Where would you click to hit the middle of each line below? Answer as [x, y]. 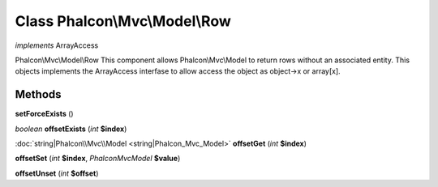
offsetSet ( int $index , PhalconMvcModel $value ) [98, 159]
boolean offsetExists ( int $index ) [71, 129]
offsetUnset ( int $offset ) [57, 173]
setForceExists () [44, 114]
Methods [38, 94]
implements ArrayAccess [57, 45]
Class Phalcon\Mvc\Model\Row [123, 21]
